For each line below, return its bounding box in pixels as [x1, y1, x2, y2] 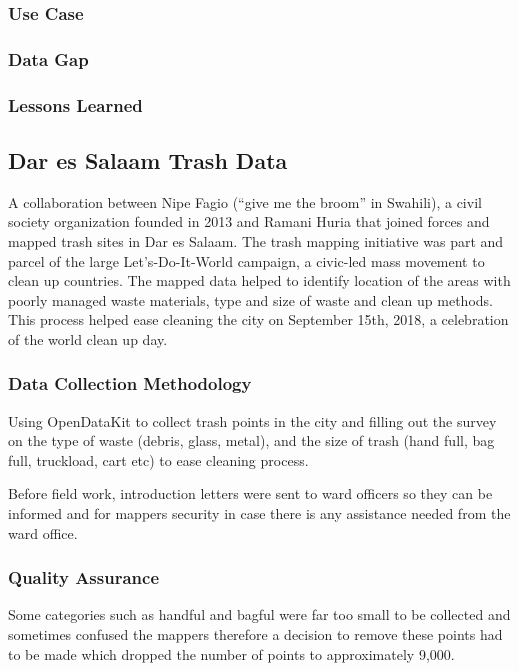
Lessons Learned [8, 92, 143, 117]
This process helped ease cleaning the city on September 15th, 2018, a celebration [8, 309, 509, 330]
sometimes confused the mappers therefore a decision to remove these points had [8, 624, 503, 645]
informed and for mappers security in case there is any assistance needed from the [8, 503, 511, 524]
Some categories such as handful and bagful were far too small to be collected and [8, 604, 511, 625]
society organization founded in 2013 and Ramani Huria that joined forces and [8, 211, 490, 232]
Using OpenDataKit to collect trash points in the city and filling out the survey [8, 410, 497, 431]
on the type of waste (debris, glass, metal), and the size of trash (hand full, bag [8, 430, 495, 451]
